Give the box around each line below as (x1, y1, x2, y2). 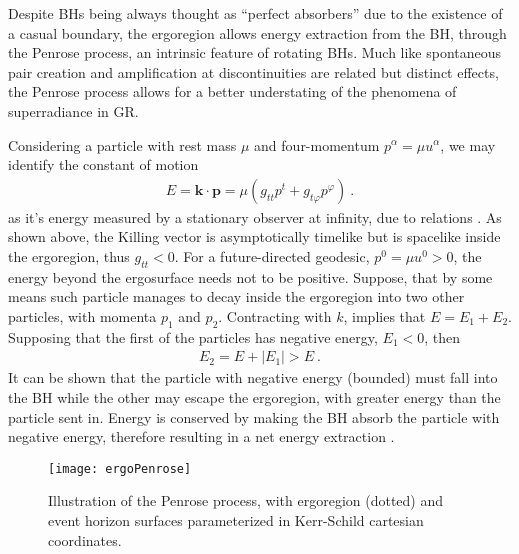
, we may (440, 134, 496, 155)
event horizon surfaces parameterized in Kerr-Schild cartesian (48, 510, 424, 530)
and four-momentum (254, 134, 380, 155)
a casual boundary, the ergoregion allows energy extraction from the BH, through (8, 22, 507, 43)
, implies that (343, 305, 426, 326)
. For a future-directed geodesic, (174, 245, 370, 266)
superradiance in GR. (8, 100, 139, 121)
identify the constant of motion (8, 154, 199, 175)
